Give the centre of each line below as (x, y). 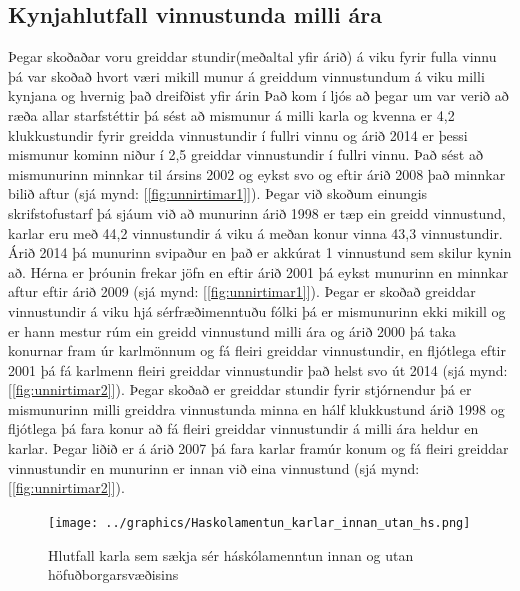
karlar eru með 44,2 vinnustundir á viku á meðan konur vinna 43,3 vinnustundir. (255, 232)
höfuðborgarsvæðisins (113, 574)
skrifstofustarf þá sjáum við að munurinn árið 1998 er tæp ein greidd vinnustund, (257, 212)
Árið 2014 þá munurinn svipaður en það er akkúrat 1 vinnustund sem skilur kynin (260, 252)
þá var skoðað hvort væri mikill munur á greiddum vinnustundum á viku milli (246, 75)
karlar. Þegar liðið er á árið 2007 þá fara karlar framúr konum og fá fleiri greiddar (258, 448)
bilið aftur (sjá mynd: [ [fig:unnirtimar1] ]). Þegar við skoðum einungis (218, 193)
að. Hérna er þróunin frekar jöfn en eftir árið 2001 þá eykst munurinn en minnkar (258, 271)
